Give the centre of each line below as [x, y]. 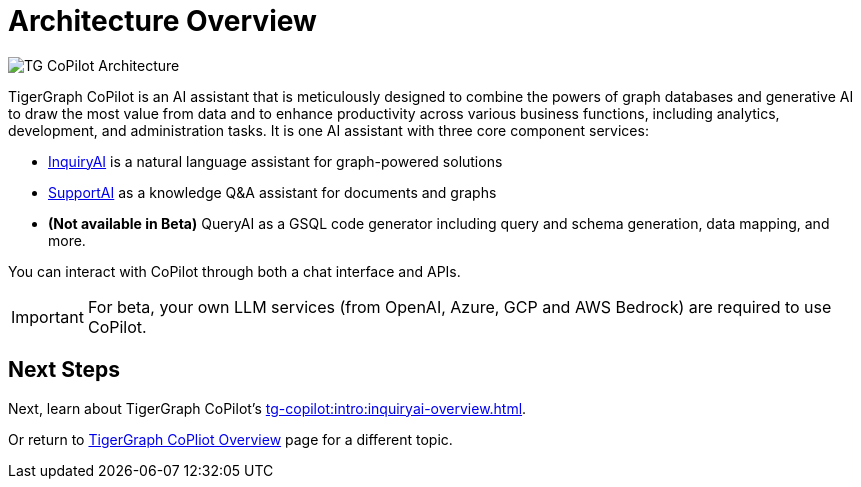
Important [47, 316]
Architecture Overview [162, 21]
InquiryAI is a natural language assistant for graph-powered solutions [275, 161]
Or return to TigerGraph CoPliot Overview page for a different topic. [230, 439]
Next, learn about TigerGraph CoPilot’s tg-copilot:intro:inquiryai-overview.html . [267, 408]
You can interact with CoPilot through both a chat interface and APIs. [234, 271]
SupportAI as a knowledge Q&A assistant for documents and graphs [272, 192]
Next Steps [64, 370]
